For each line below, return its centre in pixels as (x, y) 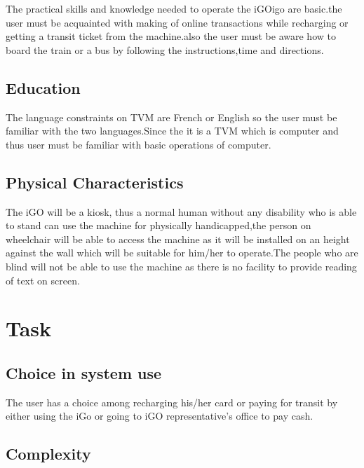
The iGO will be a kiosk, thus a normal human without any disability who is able (181, 211)
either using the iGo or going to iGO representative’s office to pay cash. (160, 416)
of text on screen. (43, 280)
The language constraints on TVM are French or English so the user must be (171, 117)
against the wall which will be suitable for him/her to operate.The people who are (182, 253)
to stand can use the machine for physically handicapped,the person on (159, 225)
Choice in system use (84, 372)
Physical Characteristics (95, 182)
